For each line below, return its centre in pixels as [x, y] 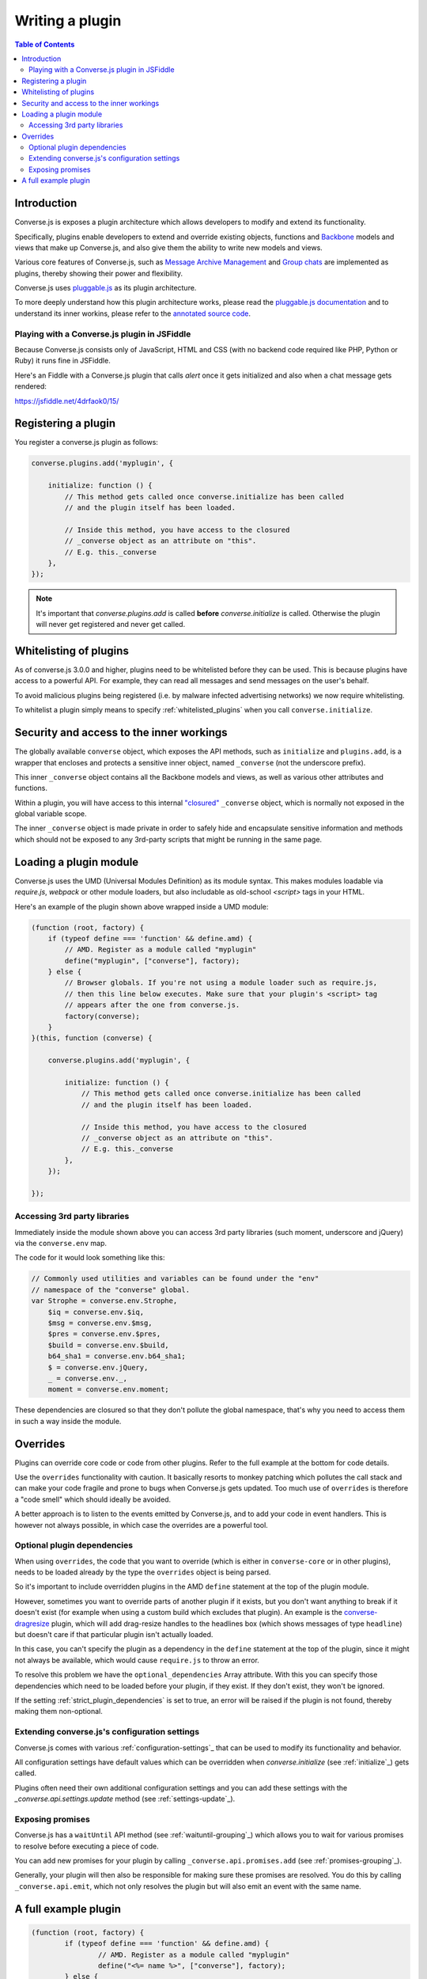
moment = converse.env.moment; [108, 1390]
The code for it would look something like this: [90, 1258]
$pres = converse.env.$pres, [104, 1334]
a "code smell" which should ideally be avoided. [93, 1499]
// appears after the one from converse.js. [152, 1005]
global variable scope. [51, 814]
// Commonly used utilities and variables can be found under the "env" [175, 1279]
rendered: [31, 386]
